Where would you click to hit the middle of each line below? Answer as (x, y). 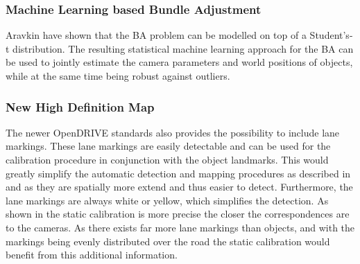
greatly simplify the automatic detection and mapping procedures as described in (178, 173)
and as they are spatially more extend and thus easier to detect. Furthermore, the (179, 187)
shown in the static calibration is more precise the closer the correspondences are (178, 214)
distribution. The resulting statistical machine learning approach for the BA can (183, 48)
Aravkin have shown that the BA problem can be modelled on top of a (156, 35)
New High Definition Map (80, 106)
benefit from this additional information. (92, 255)
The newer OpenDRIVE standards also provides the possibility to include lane (173, 132)
